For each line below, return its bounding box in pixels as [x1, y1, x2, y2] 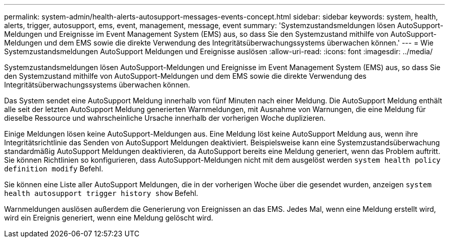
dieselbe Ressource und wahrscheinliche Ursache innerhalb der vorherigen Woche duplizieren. [4, 114, 326, 122]
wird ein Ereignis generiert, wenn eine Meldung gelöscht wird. [4, 213, 213, 222]
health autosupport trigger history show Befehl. [4, 189, 198, 197]
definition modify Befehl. [4, 164, 104, 173]
